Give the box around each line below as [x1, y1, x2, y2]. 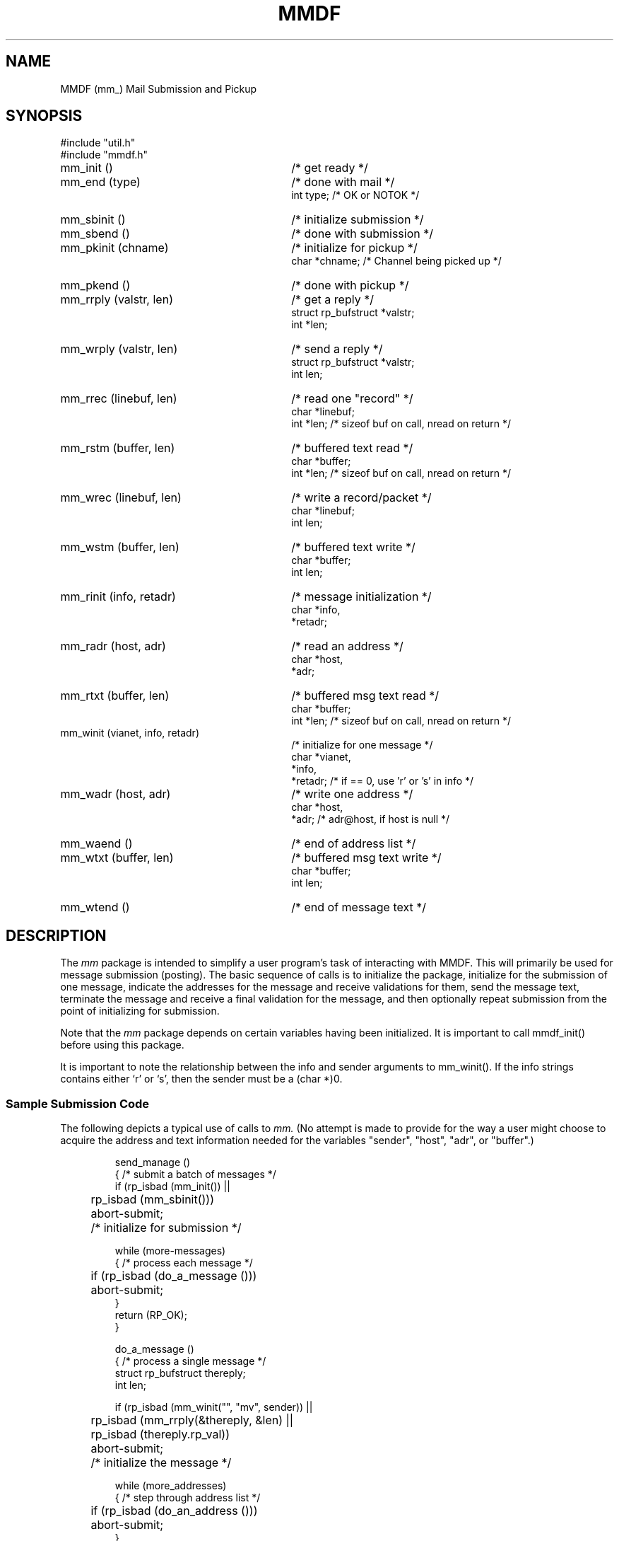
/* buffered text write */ [291, 540, 415, 555]
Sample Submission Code [6, 1096, 150, 1111]
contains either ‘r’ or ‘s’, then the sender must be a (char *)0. [60, 1073, 343, 1085]
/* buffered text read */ [291, 441, 413, 456]
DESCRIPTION [6, 926, 107, 945]
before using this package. [60, 1039, 184, 1051]
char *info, [291, 604, 341, 616]
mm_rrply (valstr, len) [60, 292, 173, 307]
